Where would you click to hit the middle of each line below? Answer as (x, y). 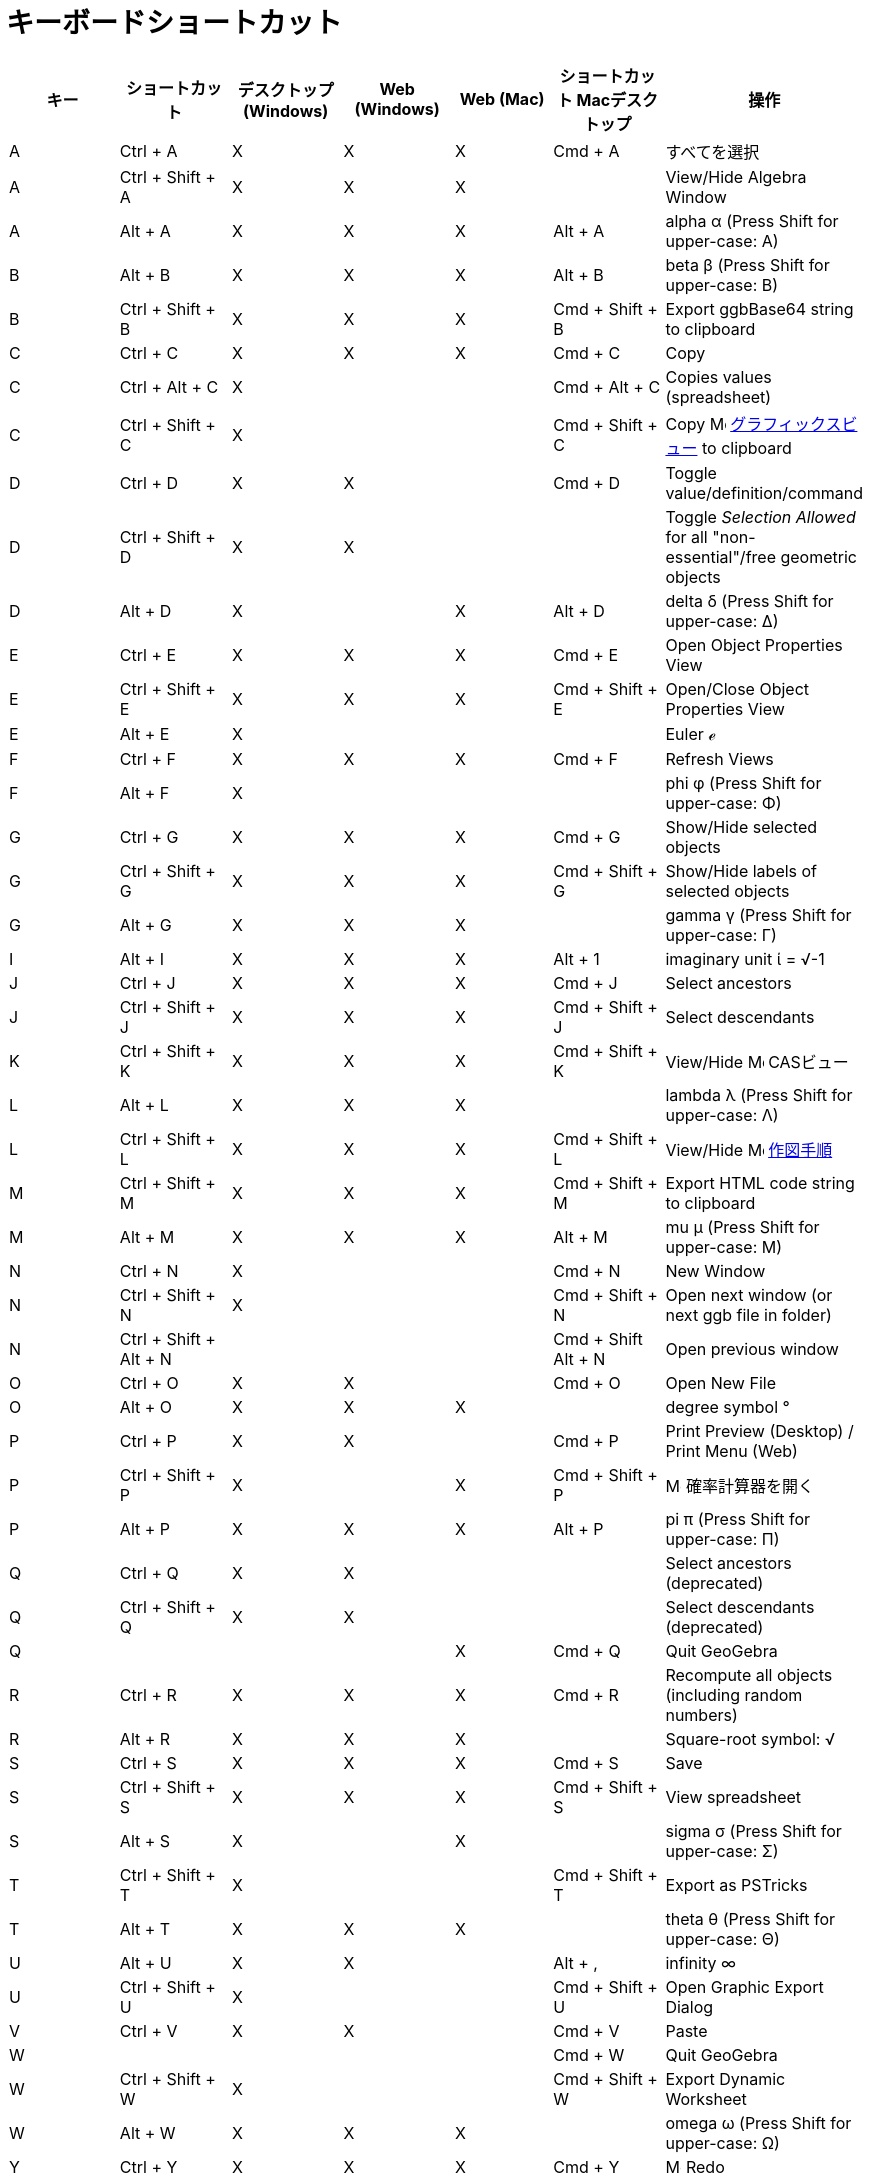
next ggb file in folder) (748, 1314)
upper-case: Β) (722, 284)
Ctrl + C (149, 352)
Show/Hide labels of (741, 870)
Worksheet (706, 2098)
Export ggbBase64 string (759, 308)
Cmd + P (586, 1440)
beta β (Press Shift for (747, 264)
